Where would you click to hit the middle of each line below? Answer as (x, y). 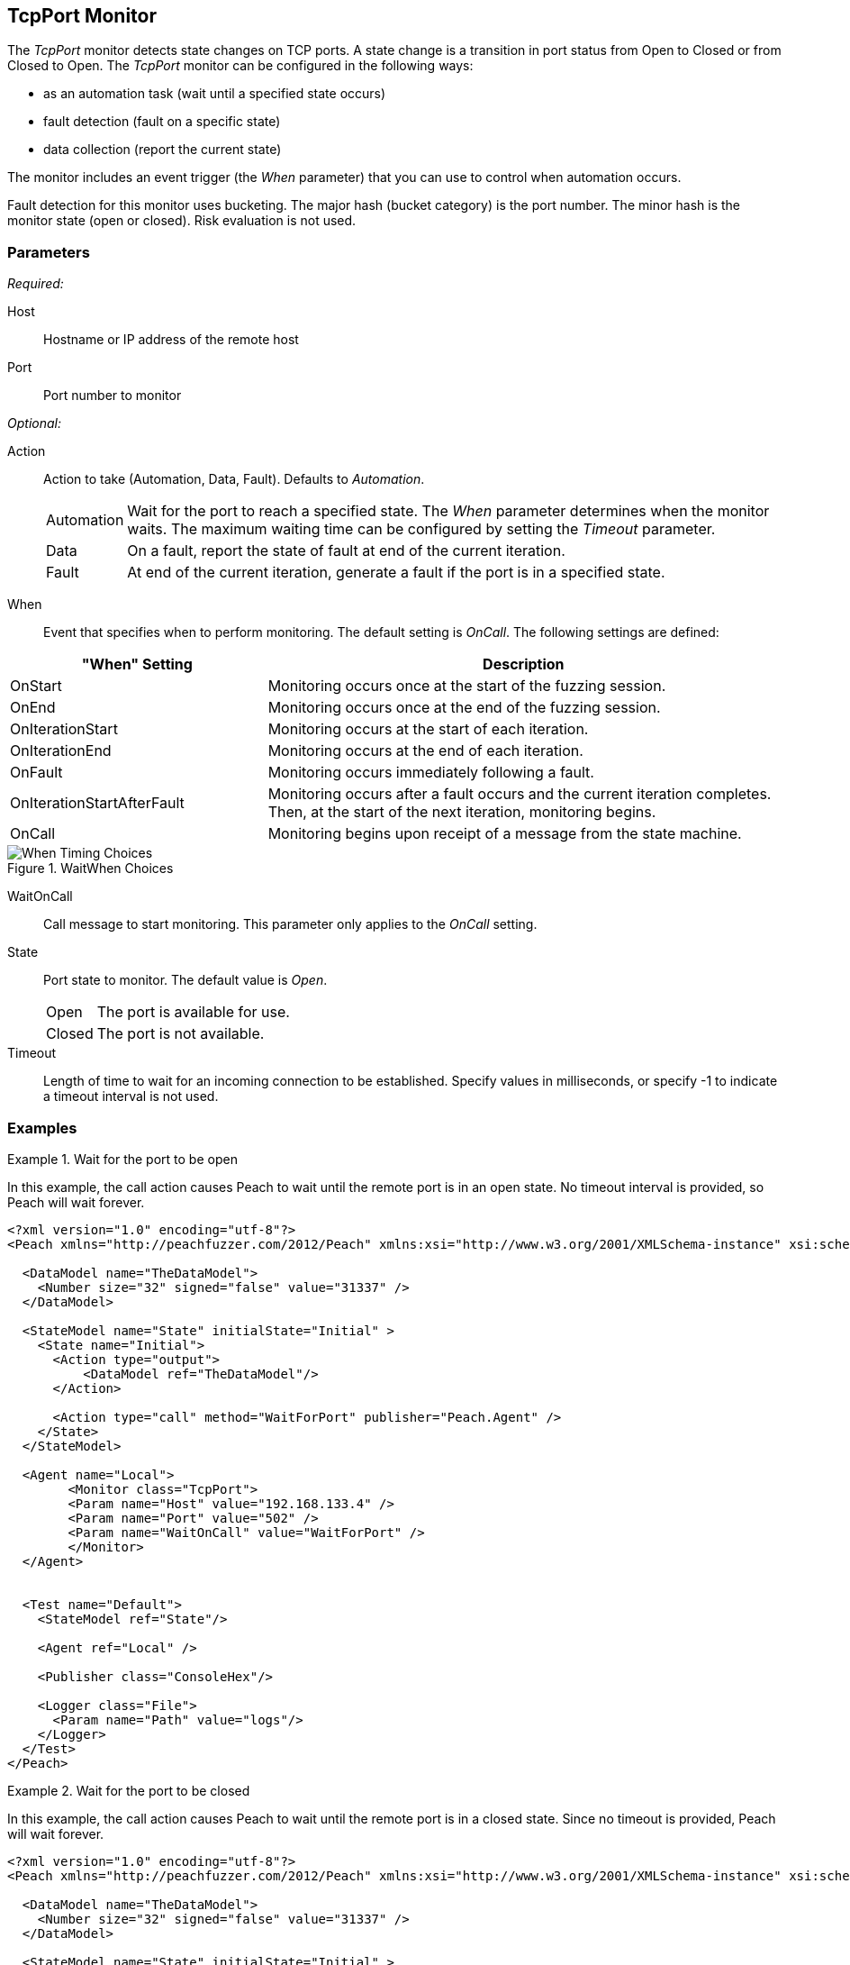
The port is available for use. (193, 1012)
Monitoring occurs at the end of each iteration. (425, 751)
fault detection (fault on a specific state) (162, 122)
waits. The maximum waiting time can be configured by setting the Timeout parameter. (421, 529)
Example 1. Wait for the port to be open (122, 1159)
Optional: (34, 423)
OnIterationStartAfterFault (97, 803)
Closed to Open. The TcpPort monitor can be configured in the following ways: (240, 66)
